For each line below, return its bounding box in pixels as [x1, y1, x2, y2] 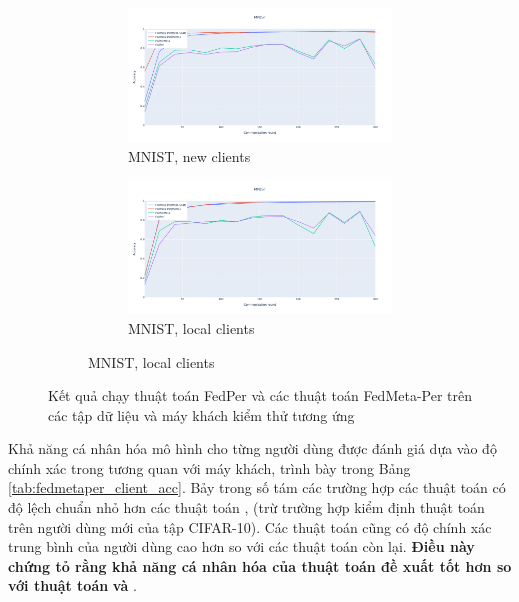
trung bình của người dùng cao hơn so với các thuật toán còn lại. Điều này [8, 536, 475, 557]
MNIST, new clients [128, 145, 251, 166]
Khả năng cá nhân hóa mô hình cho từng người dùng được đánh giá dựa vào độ [8, 438, 497, 459]
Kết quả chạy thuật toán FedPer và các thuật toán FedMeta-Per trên [48, 385, 473, 406]
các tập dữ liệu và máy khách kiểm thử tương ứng [48, 404, 355, 425]
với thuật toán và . [8, 575, 137, 596]
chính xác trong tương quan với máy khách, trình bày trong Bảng [8, 457, 411, 478]
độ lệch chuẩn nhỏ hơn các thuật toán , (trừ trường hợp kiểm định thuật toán [8, 497, 485, 518]
